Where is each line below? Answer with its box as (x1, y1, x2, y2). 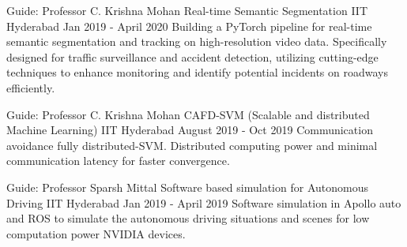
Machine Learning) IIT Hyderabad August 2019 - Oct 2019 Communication (6, 122, 373, 138)
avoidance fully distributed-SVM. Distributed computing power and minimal (6, 137, 378, 153)
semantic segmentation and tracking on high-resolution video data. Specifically (6, 33, 387, 50)
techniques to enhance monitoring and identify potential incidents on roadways (6, 64, 388, 80)
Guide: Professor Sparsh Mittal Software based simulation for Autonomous (6, 178, 368, 195)
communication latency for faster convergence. (6, 152, 230, 169)
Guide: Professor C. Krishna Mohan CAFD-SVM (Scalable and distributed (6, 106, 370, 122)
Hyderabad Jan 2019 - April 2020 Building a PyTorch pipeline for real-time (6, 17, 372, 34)
